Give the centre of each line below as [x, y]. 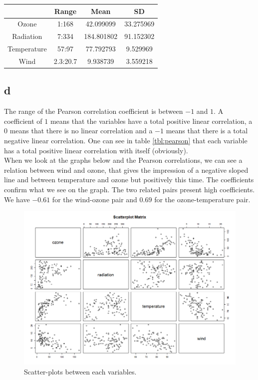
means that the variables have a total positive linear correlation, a [151, 121]
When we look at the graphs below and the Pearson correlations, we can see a [123, 160]
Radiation [27, 36]
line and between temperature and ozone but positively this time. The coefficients [129, 180]
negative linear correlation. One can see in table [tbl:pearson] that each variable [126, 140]
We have [17, 199]
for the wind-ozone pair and [95, 199]
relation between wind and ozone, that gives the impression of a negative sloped [126, 170]
